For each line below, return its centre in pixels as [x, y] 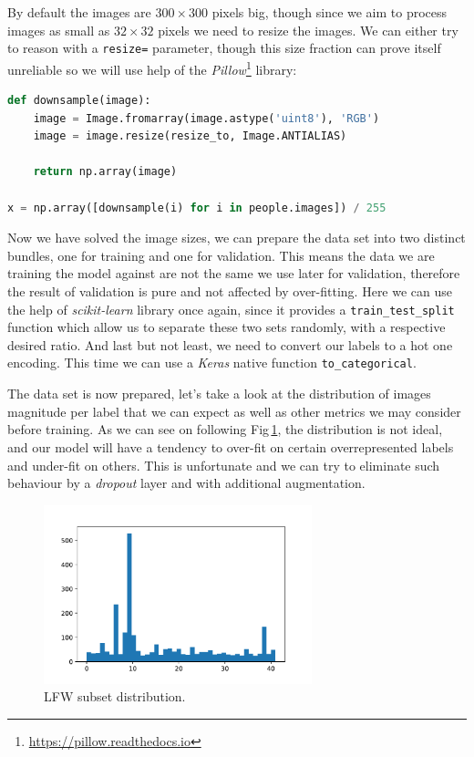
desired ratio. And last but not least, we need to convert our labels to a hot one [230, 344]
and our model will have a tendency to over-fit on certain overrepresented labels [231, 446]
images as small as [59, 30]
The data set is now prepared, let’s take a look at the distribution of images [219, 394]
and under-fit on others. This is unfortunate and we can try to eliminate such [224, 465]
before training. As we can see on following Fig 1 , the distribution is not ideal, [225, 429]
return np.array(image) [105, 172]
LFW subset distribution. [115, 696]
